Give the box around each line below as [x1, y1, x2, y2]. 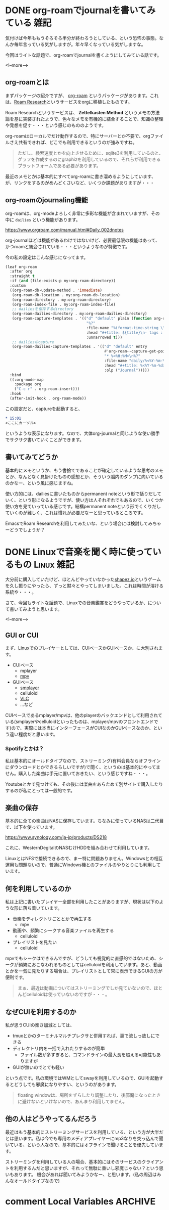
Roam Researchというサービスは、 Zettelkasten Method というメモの [5, 109, 151, 115]
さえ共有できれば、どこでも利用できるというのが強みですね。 [9, 139, 137, 145]
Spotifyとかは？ [5, 745, 44, 752]
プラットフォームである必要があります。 [17, 162, 101, 168]
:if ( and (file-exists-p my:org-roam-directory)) [10, 279, 116, 284]
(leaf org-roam [5, 264, 37, 270]
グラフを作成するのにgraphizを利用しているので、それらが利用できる [17, 156, 161, 162]
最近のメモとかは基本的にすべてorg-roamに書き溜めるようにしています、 [5, 173, 156, 180]
